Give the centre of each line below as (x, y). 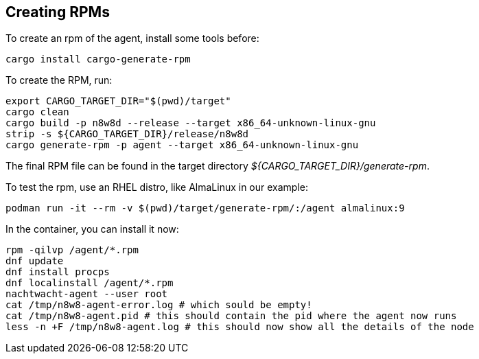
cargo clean (37, 112)
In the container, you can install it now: (92, 229)
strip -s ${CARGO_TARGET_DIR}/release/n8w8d (127, 134)
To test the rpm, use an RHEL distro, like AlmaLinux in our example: (157, 187)
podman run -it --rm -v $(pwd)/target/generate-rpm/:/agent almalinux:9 (205, 208)
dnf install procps (58, 272)
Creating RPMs (58, 12)
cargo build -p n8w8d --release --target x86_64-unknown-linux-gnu (191, 123)
